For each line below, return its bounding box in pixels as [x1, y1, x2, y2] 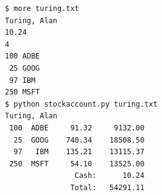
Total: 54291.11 [70, 183, 145, 192]
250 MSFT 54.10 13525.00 [9, 159, 145, 168]
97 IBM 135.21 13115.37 [13, 147, 145, 157]
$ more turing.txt [5, 4, 79, 13]
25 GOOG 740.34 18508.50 [13, 135, 145, 144]
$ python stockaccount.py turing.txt [5, 99, 158, 108]
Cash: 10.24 [74, 171, 145, 180]
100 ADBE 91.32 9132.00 [9, 123, 145, 132]
